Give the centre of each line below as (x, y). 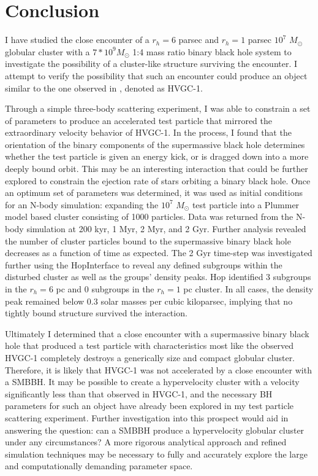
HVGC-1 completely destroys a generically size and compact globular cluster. (150, 357)
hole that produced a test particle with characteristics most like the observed (150, 345)
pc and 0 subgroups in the (105, 289)
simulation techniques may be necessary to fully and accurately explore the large (156, 454)
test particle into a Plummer (246, 204)
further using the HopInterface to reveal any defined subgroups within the (144, 264)
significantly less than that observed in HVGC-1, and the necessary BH (139, 393)
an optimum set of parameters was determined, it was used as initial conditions (154, 193)
